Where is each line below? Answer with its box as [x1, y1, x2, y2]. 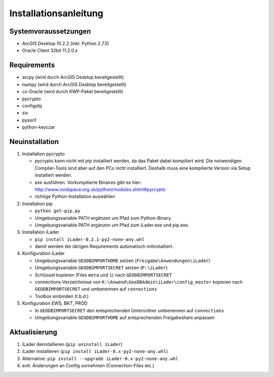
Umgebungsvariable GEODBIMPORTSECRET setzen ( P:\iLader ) [35, 265, 168, 271]
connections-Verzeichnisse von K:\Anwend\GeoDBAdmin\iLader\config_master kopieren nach [35, 279, 243, 285]
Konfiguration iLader [22, 250, 65, 256]
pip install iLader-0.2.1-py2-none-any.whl [35, 237, 145, 242]
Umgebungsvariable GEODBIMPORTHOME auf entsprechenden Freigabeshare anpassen [35, 314, 215, 321]
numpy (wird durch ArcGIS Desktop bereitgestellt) [22, 81, 127, 88]
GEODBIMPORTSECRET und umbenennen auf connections [35, 286, 157, 292]
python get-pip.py [35, 208, 81, 214]
